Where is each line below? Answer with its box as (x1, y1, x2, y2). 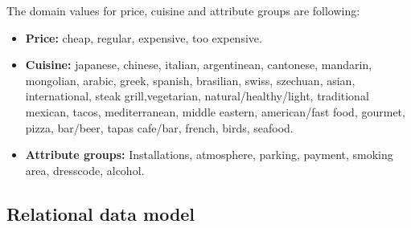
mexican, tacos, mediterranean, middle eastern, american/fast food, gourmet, (25, 103, 405, 120)
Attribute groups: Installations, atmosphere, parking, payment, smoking (25, 146, 393, 163)
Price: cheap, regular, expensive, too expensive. (25, 29, 262, 46)
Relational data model (6, 201, 195, 226)
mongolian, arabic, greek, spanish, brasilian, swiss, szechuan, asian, (25, 71, 356, 88)
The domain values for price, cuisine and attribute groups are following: (6, 2, 360, 18)
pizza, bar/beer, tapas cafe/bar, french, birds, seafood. (25, 119, 294, 136)
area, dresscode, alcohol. (25, 161, 145, 178)
